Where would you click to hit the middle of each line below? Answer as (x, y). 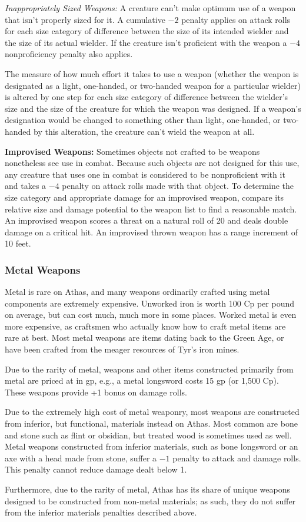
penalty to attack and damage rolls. (237, 458)
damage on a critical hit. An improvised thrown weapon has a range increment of (152, 232)
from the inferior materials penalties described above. (101, 512)
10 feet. (18, 243)
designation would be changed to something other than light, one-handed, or (143, 120)
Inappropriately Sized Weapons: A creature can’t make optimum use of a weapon (150, 8)
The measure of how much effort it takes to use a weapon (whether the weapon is (152, 73)
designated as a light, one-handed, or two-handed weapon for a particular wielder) (153, 85)
